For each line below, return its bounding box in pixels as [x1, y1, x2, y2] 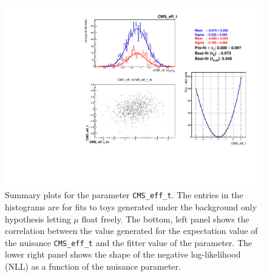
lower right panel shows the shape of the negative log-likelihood [5, 248, 241, 261]
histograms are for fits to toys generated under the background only [5, 200, 257, 213]
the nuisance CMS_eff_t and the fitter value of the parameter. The [5, 236, 252, 249]
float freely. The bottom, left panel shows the [81, 212, 249, 225]
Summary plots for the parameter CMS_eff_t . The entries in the [5, 189, 243, 201]
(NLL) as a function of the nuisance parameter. [5, 259, 181, 272]
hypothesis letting [5, 212, 71, 225]
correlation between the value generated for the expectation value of [5, 224, 258, 237]
